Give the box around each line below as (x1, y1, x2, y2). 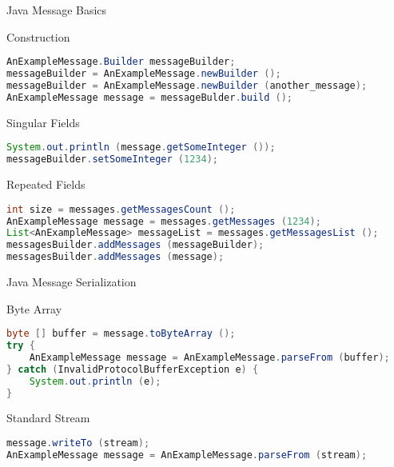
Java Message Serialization (6, 273, 137, 289)
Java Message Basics (6, 2, 107, 18)
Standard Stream (6, 409, 90, 426)
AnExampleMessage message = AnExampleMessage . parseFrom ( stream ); (6, 449, 368, 461)
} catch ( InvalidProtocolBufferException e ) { (6, 363, 259, 375)
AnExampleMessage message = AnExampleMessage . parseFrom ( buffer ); (29, 351, 390, 363)
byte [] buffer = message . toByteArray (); (6, 328, 236, 340)
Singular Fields (6, 114, 80, 130)
